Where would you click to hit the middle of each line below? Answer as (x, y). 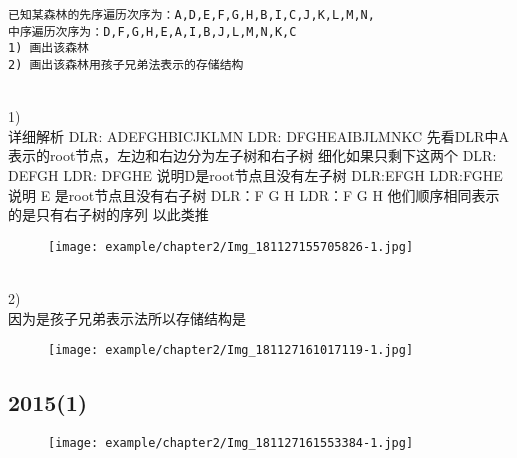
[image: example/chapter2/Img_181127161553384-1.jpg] (231, 443)
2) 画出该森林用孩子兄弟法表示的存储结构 (126, 64)
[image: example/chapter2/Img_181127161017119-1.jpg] (231, 350)
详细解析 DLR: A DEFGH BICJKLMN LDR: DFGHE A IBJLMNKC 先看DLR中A (258, 135)
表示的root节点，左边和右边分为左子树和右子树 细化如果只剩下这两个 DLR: (252, 155)
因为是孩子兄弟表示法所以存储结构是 (127, 317)
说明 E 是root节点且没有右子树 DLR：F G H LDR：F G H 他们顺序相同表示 (254, 194)
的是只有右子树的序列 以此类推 (108, 214)
